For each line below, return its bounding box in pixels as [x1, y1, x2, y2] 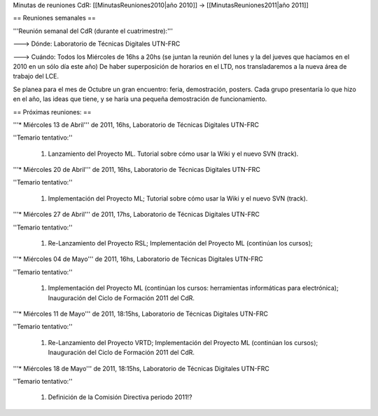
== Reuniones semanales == [13, 14, 96, 22]
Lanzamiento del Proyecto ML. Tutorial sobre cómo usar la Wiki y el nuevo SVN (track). [48, 149, 299, 158]
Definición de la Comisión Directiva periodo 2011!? [48, 393, 192, 401]
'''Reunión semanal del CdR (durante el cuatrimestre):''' [13, 27, 173, 35]
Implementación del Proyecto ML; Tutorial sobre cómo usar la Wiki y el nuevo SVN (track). [48, 194, 308, 203]
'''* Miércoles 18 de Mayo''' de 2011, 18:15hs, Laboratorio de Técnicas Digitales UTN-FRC [13, 364, 269, 373]
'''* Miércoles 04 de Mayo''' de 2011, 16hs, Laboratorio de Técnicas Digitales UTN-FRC [13, 255, 263, 263]
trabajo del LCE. [13, 72, 59, 81]
